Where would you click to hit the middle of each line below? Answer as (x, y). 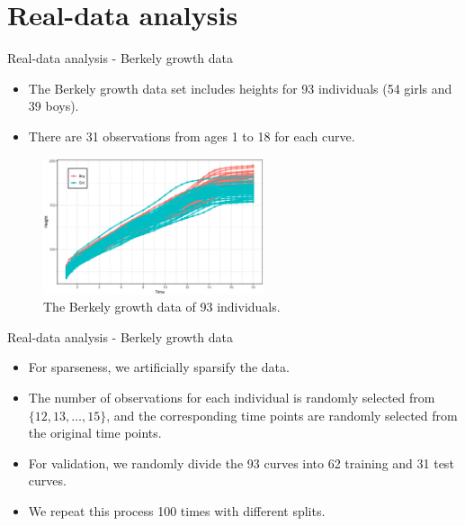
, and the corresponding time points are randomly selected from (282, 415)
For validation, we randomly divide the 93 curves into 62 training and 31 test (241, 463)
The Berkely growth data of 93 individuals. (162, 307)
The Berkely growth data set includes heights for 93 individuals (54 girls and (240, 88)
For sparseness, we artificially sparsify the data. (159, 367)
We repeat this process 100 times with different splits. (177, 511)
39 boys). (54, 106)
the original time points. (95, 433)
